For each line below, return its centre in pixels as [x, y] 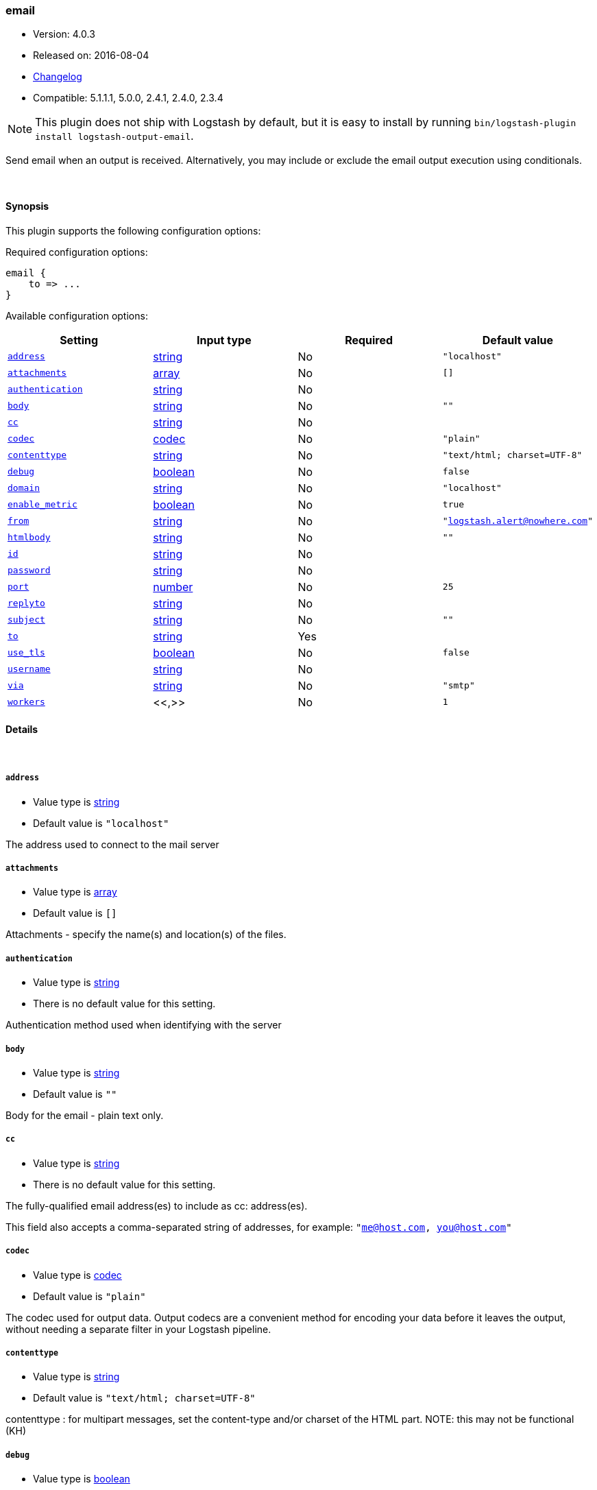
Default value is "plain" [89, 1296]
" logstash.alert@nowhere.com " [517, 521]
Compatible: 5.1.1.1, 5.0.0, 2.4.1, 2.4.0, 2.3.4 [128, 98]
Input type [224, 340]
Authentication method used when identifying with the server [144, 1025]
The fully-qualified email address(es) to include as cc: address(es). [157, 1205]
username [29, 669]
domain [24, 488]
